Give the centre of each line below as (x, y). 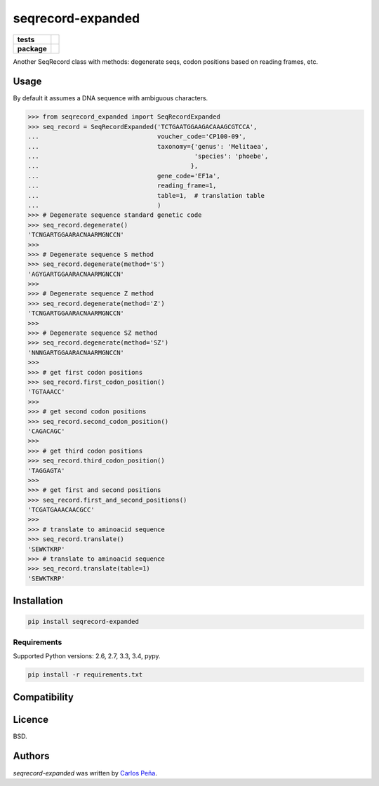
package (32, 48)
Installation (38, 601)
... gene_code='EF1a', (124, 176)
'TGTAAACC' (46, 392)
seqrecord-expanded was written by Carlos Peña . (85, 773)
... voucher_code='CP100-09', (137, 136)
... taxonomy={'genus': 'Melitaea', (148, 146)
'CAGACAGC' (46, 431)
